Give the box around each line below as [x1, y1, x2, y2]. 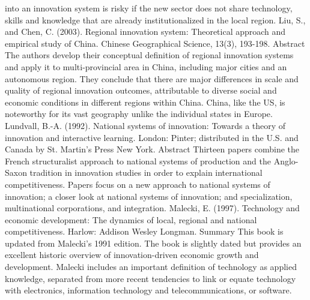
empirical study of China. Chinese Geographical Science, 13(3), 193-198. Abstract [5, 37, 305, 49]
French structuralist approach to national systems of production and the [5, 154, 271, 167]
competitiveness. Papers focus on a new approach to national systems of [5, 178, 270, 190]
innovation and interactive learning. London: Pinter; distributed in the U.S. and [5, 131, 299, 143]
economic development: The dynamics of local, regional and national [5, 213, 257, 226]
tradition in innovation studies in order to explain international [29, 166, 263, 179]
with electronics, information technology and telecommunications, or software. [5, 284, 292, 296]
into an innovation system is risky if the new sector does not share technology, [5, 2, 293, 14]
